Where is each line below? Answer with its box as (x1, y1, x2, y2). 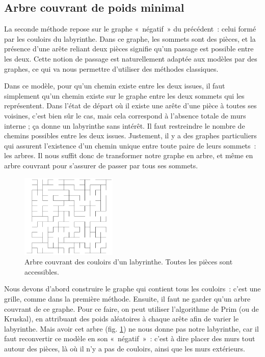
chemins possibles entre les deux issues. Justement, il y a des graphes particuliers (4, 130, 257, 141)
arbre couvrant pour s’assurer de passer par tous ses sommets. (4, 160, 198, 170)
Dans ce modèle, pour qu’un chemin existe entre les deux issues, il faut (4, 80, 225, 91)
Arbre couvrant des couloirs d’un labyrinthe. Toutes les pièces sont (24, 256, 233, 267)
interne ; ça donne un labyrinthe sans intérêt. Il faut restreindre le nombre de (4, 120, 245, 131)
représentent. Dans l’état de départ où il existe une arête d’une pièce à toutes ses (4, 100, 257, 111)
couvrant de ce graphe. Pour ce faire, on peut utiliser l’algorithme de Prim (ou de (4, 303, 259, 314)
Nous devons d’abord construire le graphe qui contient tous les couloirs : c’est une (4, 283, 261, 294)
